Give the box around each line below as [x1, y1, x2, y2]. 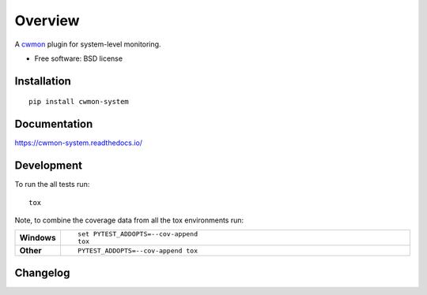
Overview [14, 12, 80, 29]
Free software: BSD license [34, 54, 123, 63]
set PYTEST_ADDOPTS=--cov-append [77, 230, 198, 238]
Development [14, 159, 83, 173]
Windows [19, 233, 56, 244]
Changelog [14, 266, 70, 279]
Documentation [14, 118, 93, 131]
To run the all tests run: [14, 180, 90, 189]
